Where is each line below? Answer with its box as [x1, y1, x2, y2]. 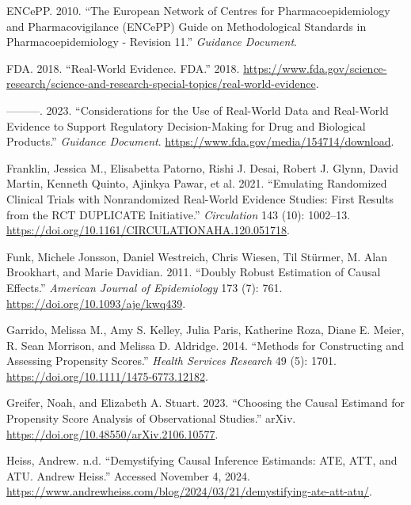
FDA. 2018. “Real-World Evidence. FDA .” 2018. [6, 59, 240, 76]
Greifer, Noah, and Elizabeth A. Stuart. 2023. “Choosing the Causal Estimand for [6, 394, 405, 411]
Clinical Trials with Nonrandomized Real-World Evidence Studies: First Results [6, 190, 394, 207]
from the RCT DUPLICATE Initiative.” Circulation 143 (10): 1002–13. [6, 206, 351, 222]
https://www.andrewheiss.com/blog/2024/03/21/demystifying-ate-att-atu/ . [6, 483, 372, 499]
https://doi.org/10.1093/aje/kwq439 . [6, 294, 186, 311]
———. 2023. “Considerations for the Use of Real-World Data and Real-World [6, 101, 389, 118]
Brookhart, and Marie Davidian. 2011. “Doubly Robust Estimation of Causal [6, 264, 381, 280]
